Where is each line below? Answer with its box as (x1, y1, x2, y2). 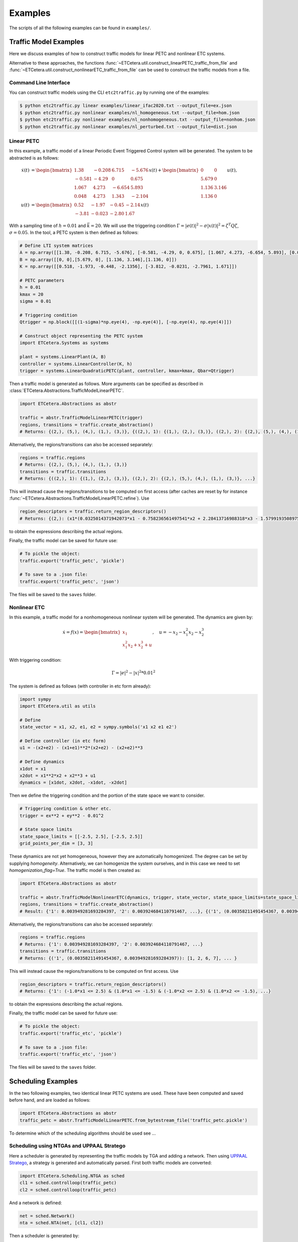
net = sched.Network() (19, 1213, 75, 1219)
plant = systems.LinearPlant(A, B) (19, 354, 106, 360)
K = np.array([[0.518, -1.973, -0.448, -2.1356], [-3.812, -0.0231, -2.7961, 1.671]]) (19, 264, 237, 269)
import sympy (19, 696, 52, 702)
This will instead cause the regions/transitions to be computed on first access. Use (9, 968, 179, 974)
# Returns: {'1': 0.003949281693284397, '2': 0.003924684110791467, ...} (19, 941, 203, 947)
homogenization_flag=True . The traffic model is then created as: (9, 867, 141, 873)
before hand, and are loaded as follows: (9, 1097, 90, 1103)
